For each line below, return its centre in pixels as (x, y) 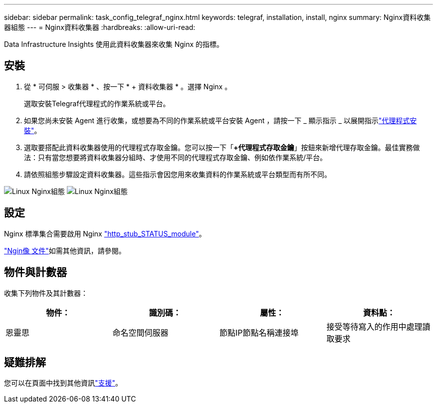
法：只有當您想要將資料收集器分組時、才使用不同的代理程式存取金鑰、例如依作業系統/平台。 (176, 157)
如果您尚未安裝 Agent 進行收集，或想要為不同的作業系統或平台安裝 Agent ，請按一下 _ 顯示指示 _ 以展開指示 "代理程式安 (220, 120)
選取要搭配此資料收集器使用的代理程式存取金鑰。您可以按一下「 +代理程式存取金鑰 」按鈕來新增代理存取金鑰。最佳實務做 (222, 147)
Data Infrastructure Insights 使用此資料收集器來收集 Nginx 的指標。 (114, 44)
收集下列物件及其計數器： (46, 293)
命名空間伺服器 (140, 332)
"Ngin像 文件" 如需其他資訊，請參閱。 (65, 250)
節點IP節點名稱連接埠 (259, 332)
